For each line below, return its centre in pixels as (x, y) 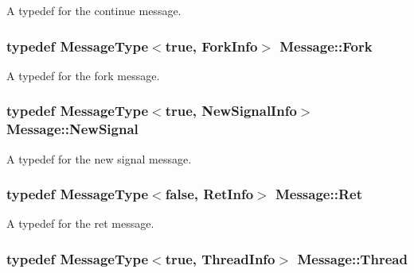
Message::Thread (352, 258)
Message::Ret (318, 194)
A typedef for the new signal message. (99, 158)
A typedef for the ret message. (80, 223)
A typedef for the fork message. (83, 75)
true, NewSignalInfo (231, 111)
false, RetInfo (209, 194)
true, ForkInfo (211, 46)
